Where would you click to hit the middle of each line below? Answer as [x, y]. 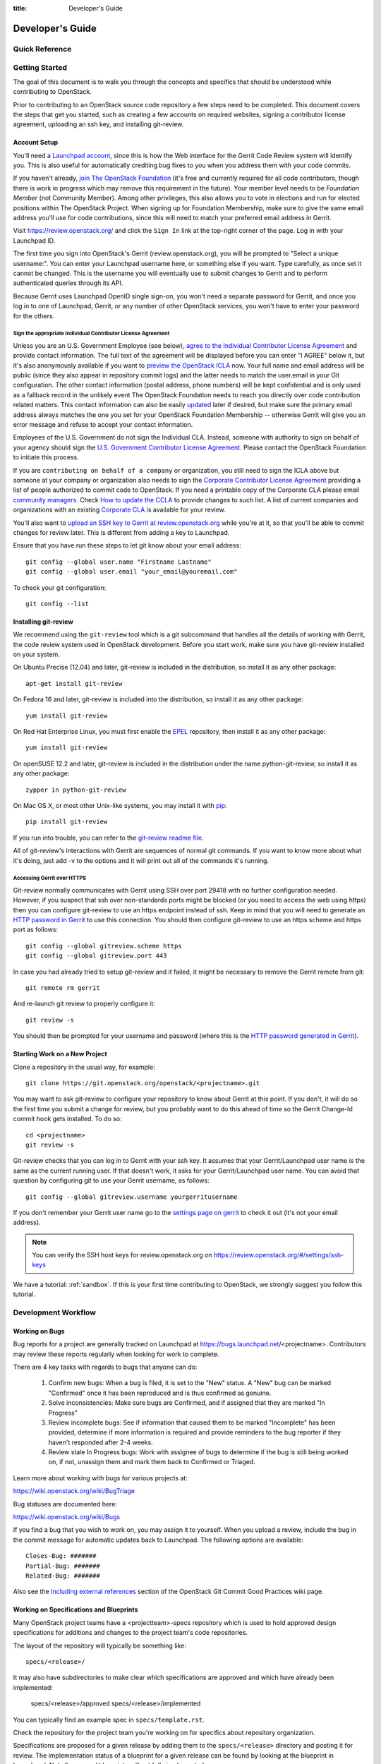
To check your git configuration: [60, 587]
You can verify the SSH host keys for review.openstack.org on [122, 1255]
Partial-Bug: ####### [63, 1566]
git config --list [58, 604]
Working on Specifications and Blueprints [75, 1609]
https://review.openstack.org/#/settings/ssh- [279, 1255]
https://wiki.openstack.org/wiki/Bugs [66, 1517]
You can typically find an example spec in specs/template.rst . [109, 1720]
